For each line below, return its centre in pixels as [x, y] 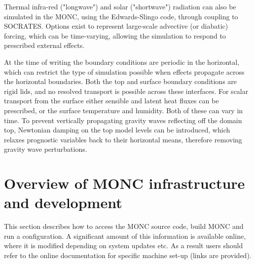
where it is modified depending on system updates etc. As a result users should [124, 245]
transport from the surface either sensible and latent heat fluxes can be [111, 101]
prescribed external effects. [44, 45]
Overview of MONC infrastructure [125, 183]
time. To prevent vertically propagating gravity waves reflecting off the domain [123, 120]
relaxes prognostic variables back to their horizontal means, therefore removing [123, 139]
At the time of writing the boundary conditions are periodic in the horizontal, [122, 62]
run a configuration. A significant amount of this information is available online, [125, 236]
